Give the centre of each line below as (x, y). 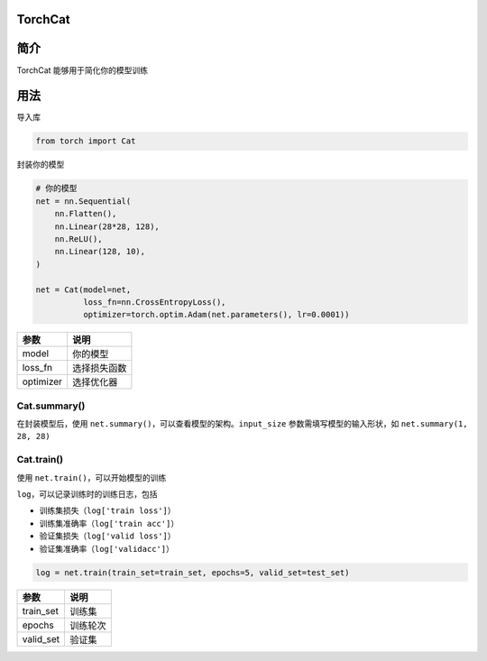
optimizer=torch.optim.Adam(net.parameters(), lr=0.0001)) (216, 315)
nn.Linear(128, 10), (100, 252)
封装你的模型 (41, 165)
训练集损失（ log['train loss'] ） (107, 510)
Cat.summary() (51, 406)
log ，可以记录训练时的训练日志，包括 (87, 494)
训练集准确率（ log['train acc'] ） (109, 523)
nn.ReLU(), (78, 239)
